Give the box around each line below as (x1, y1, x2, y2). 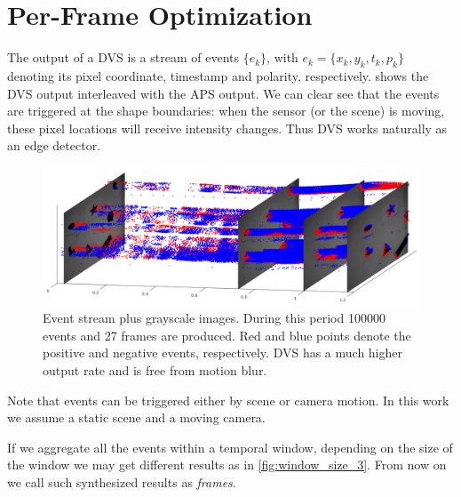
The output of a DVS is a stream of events (7, 48, 239, 67)
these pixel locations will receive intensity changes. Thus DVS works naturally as (7, 118, 448, 137)
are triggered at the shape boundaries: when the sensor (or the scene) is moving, (7, 101, 445, 120)
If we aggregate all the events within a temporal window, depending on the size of (7, 437, 453, 456)
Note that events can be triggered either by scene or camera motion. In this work (7, 390, 449, 409)
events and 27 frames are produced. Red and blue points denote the (43, 325, 411, 344)
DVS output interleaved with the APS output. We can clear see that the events (7, 84, 440, 102)
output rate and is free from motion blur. (43, 360, 267, 379)
